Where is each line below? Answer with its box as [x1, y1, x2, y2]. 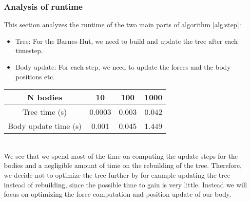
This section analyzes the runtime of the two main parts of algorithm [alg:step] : [4, 19, 241, 30]
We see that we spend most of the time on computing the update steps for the [4, 150, 238, 161]
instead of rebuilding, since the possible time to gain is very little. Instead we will [4, 179, 247, 189]
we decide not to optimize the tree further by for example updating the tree [4, 169, 231, 180]
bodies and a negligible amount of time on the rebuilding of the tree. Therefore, [4, 160, 242, 170]
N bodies [27, 92, 62, 103]
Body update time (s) [8, 120, 82, 132]
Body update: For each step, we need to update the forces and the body [15, 62, 231, 72]
